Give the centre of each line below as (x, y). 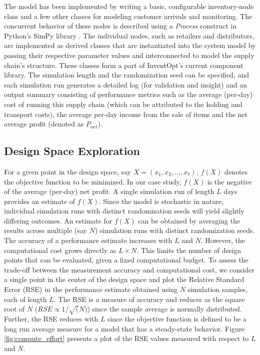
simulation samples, (218, 289)
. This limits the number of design (189, 250)
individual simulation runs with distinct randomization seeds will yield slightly (124, 211)
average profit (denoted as (44, 124)
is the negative (229, 181)
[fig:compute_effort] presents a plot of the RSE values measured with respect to (126, 338)
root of (14, 309)
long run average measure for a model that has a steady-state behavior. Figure (124, 328)
